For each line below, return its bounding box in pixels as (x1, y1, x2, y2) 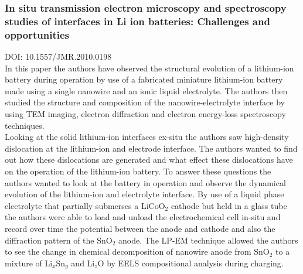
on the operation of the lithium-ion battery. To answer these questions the (5, 165, 271, 177)
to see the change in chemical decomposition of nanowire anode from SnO (5, 245, 270, 258)
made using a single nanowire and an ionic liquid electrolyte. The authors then (5, 84, 288, 97)
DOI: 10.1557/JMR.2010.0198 (5, 50, 112, 63)
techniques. (5, 119, 45, 131)
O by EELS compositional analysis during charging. (97, 256, 284, 269)
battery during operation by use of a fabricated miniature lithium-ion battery (5, 73, 283, 85)
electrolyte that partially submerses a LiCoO (5, 199, 165, 211)
